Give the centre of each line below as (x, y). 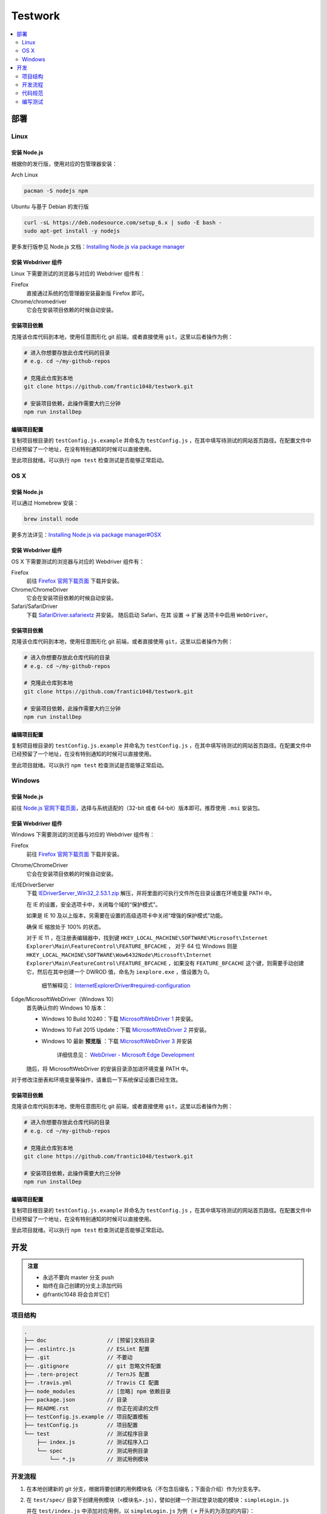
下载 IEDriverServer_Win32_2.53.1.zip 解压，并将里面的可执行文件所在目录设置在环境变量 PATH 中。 (151, 893)
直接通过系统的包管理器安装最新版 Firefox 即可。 (87, 293)
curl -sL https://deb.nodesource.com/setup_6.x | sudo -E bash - (123, 222)
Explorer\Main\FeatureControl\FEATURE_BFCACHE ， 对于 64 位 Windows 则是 (132, 946)
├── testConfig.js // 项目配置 (81, 1425)
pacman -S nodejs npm (56, 191)
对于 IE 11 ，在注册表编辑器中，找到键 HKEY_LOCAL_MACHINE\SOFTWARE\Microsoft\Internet (147, 937)
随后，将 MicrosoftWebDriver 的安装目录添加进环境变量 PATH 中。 (109, 1068)
